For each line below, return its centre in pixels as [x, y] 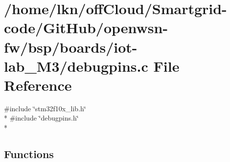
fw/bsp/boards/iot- [71, 47]
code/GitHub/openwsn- [86, 28]
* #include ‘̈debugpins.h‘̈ [41, 118]
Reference [38, 85]
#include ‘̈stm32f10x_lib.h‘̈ [45, 108]
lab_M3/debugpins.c [76, 66]
